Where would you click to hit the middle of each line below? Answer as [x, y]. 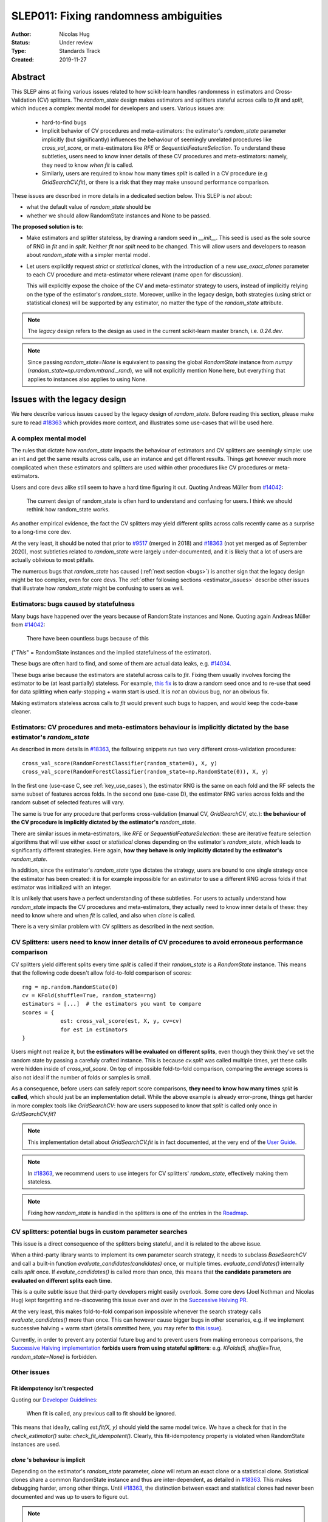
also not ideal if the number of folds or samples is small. [81, 1077]
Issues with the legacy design [69, 400]
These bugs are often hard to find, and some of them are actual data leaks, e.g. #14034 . [121, 664]
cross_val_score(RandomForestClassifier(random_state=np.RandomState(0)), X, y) [145, 772]
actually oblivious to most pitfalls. [53, 560]
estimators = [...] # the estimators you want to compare [112, 1004]
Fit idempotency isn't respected [52, 1389]
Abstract [28, 77]
